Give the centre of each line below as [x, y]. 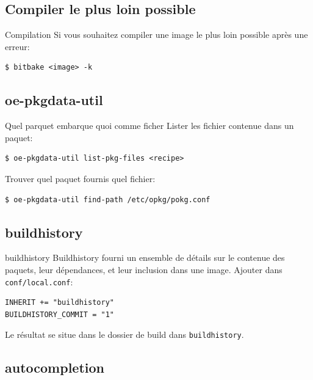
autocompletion [55, 367]
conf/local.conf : [39, 281]
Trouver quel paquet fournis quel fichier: [80, 178]
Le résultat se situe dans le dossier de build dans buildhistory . [124, 334]
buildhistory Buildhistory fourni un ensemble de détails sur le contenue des [145, 258]
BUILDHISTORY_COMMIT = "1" [59, 314]
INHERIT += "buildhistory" [59, 303]
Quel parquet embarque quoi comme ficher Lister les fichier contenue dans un [149, 126]
